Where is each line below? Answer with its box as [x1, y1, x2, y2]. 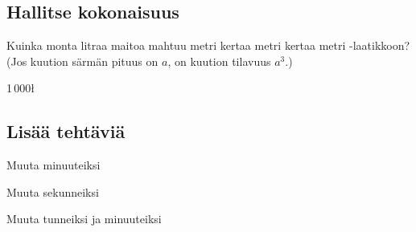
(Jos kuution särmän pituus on [6, 52, 159, 69]
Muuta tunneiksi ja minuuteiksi [6, 210, 162, 227]
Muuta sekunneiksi [6, 183, 99, 200]
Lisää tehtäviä [6, 119, 126, 144]
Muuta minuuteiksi [6, 157, 101, 173]
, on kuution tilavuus [167, 52, 271, 69]
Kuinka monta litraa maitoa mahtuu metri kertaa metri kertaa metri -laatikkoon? [6, 37, 410, 54]
